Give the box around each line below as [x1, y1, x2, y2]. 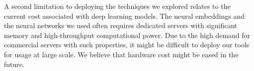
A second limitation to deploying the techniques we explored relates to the [4, 1, 231, 11]
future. [4, 59, 24, 69]
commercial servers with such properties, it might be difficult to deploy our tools [4, 39, 250, 50]
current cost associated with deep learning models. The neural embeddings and [4, 10, 245, 21]
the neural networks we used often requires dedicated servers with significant [4, 20, 238, 31]
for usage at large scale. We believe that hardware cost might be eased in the [4, 49, 239, 59]
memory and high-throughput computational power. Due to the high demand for [4, 30, 251, 40]
